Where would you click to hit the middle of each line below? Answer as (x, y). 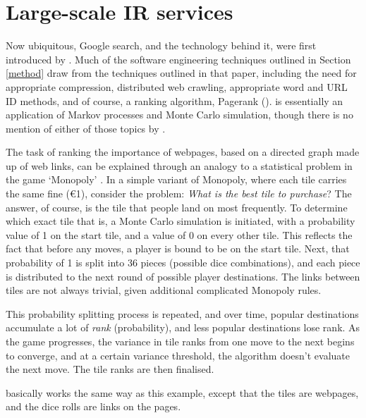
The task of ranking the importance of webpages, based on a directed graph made (183, 152)
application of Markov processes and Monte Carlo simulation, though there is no (179, 115)
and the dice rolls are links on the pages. (93, 406)
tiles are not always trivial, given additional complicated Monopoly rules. (164, 290)
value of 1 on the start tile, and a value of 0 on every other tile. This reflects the (179, 234)
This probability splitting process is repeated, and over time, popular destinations (182, 313)
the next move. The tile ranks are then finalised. (110, 369)
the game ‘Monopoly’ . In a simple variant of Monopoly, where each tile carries (176, 179)
